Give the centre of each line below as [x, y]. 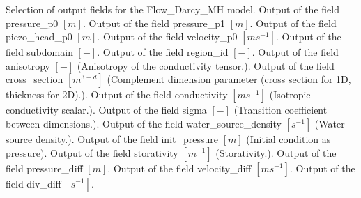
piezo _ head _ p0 [39, 37]
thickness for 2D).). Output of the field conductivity [117, 94]
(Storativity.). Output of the [276, 152]
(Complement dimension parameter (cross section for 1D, [229, 79]
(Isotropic [290, 94]
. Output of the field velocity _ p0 [167, 37]
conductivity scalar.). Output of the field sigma [106, 110]
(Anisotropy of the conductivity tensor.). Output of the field [206, 65]
